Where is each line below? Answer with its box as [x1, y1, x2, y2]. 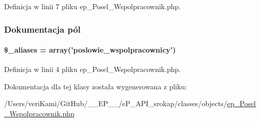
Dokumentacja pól [4, 22, 81, 35]
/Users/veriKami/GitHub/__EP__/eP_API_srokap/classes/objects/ [4, 98, 227, 109]
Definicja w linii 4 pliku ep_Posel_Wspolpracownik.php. [4, 64, 181, 75]
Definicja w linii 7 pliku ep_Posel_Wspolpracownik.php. [4, 1, 181, 11]
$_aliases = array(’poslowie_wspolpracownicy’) [4, 44, 176, 55]
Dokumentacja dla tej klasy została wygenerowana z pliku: [4, 81, 187, 91]
